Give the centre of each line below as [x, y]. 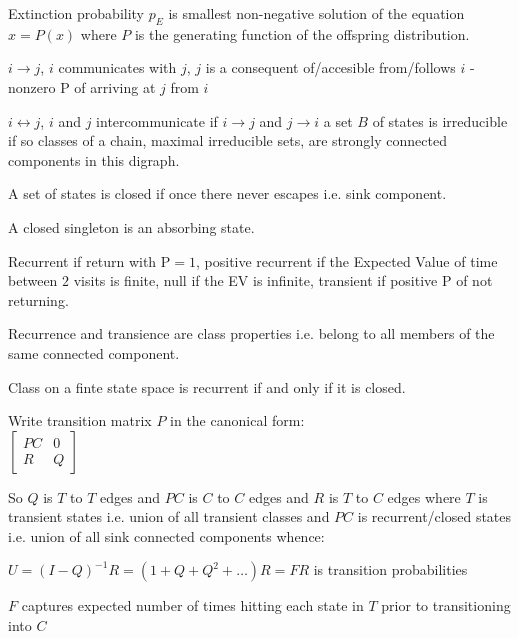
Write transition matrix [80, 420]
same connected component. [94, 352]
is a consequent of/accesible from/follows [330, 67]
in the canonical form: [237, 420]
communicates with [117, 67]
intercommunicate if [157, 120]
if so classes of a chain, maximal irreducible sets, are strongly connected [227, 140]
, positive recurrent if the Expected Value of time [347, 260]
